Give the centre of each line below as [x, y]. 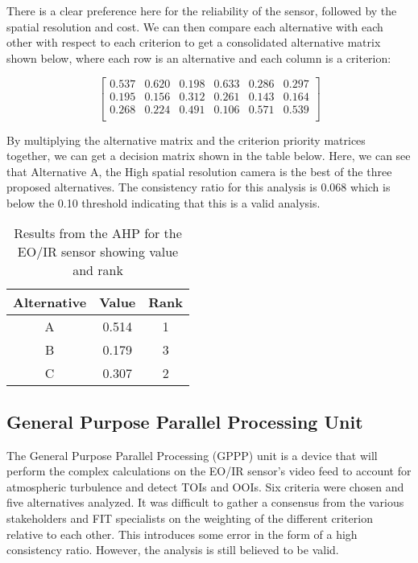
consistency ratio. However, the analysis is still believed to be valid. [173, 550]
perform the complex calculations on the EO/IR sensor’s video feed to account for [209, 471]
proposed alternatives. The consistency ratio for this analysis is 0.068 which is [199, 187]
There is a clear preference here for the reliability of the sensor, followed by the [202, 10]
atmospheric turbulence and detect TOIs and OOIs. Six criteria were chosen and [205, 486]
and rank [98, 270]
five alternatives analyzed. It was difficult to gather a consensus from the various [205, 502]
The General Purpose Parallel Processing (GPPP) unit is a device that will [192, 455]
